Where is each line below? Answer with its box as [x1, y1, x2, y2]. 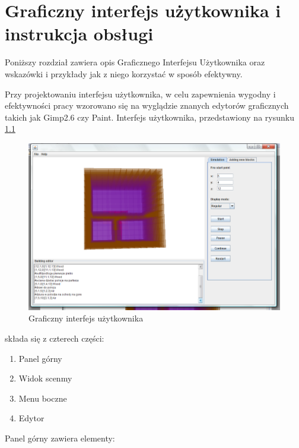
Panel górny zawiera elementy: [5, 432, 115, 444]
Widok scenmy [18, 372, 72, 384]
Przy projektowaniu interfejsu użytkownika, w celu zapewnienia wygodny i [5, 87, 276, 100]
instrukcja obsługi [5, 21, 154, 46]
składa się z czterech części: [5, 332, 104, 345]
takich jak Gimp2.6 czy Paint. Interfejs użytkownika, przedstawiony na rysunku [5, 111, 294, 123]
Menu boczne [18, 392, 67, 404]
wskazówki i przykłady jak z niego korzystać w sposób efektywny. [5, 67, 243, 80]
